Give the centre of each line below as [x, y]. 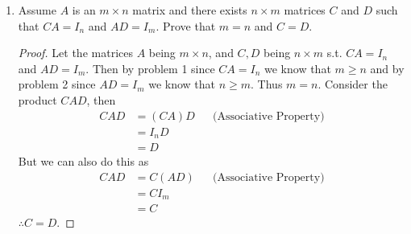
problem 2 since [57, 84]
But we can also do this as [83, 161]
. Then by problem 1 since [150, 68]
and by [387, 68]
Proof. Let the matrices [75, 53]
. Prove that [186, 25]
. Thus [267, 84]
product [37, 99]
